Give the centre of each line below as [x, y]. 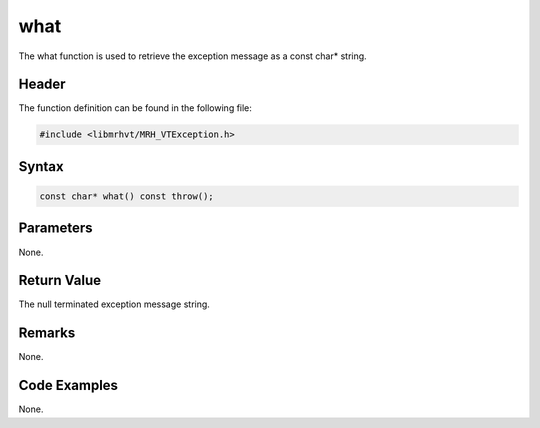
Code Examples [68, 385]
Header [42, 84]
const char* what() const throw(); [126, 196]
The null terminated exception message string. [114, 304]
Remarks [47, 333]
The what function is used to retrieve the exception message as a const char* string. [192, 56]
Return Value [60, 280]
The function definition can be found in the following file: [135, 108]
